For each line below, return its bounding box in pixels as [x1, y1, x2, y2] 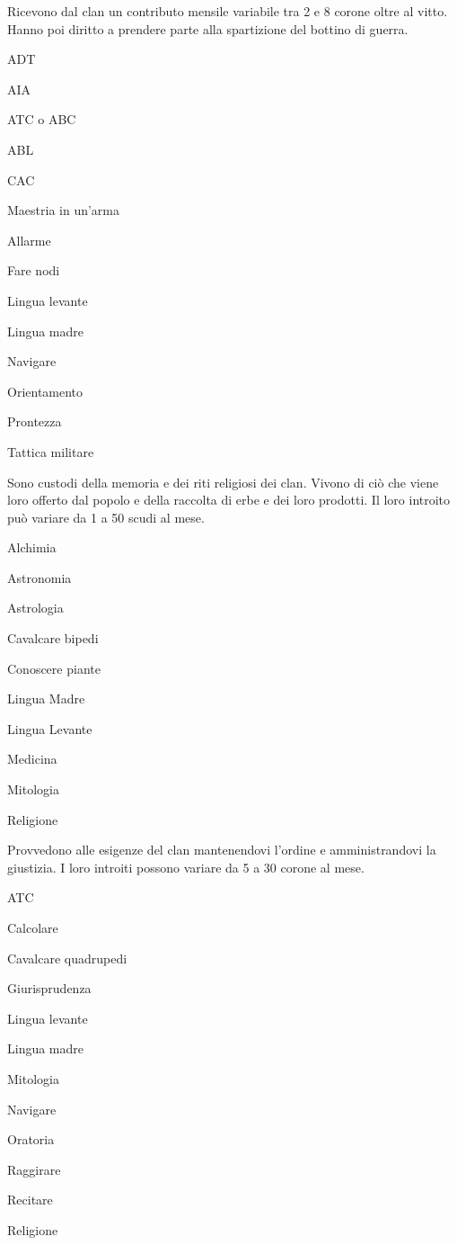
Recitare [7, 1190, 53, 1209]
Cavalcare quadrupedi [7, 948, 127, 967]
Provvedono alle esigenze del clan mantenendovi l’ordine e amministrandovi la [7, 840, 436, 859]
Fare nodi [7, 261, 60, 280]
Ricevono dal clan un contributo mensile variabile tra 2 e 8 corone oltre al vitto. [7, 2, 448, 20]
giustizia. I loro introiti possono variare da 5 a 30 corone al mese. [7, 857, 365, 876]
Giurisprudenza [7, 979, 92, 998]
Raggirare [7, 1160, 61, 1178]
